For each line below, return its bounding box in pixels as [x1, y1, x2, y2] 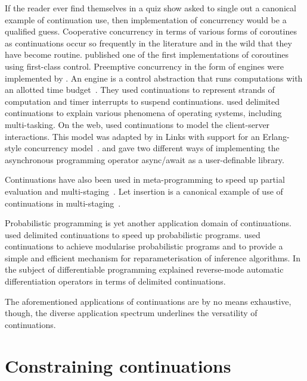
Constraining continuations [5, 353, 231, 377]
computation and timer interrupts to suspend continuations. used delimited [5, 95, 280, 107]
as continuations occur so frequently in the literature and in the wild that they [5, 36, 292, 49]
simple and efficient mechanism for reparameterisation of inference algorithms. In [5, 251, 300, 264]
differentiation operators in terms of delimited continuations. [5, 275, 226, 288]
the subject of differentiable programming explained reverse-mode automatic [5, 263, 284, 276]
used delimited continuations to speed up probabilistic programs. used [5, 228, 261, 241]
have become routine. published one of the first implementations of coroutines [5, 48, 289, 61]
